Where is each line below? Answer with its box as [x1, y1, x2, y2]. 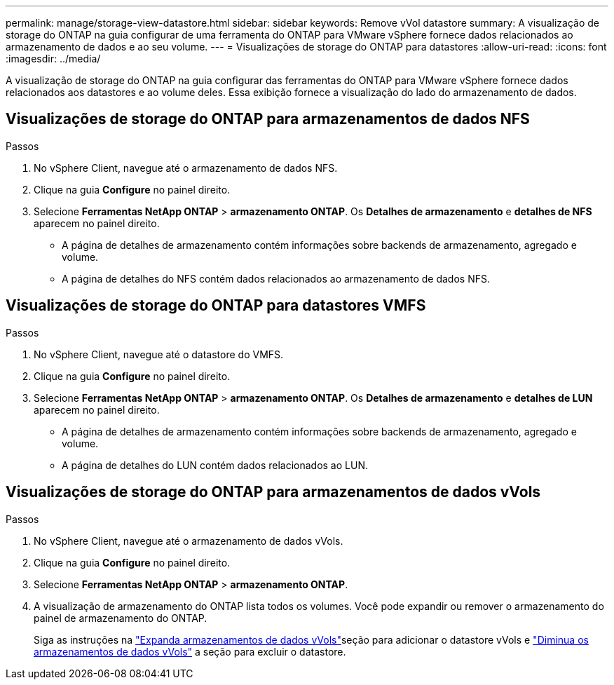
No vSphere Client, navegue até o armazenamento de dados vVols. [34, 534, 343, 547]
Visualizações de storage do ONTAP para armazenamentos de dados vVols [6, 483, 541, 501]
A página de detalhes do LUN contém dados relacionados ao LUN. [62, 459, 368, 471]
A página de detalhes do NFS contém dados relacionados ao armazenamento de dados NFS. [62, 272, 490, 285]
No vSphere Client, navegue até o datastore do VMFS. [34, 348, 284, 360]
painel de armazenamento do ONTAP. [34, 611, 207, 624]
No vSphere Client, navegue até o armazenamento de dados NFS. [34, 161, 338, 174]
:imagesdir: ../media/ [6, 53, 101, 65]
